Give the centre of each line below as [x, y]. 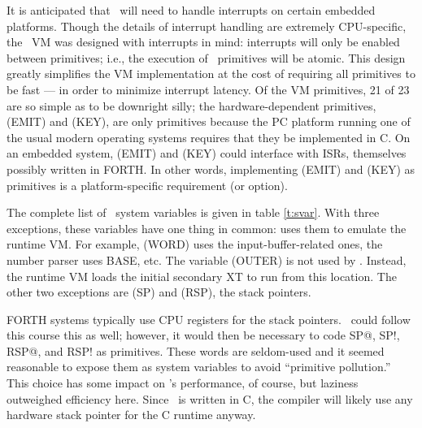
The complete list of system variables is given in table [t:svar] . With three [193, 212]
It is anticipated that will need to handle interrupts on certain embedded [191, 10]
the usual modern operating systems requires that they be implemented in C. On [209, 137]
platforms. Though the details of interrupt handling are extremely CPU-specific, [207, 26]
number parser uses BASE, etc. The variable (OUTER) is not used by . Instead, [207, 259]
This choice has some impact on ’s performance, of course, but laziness [183, 383]
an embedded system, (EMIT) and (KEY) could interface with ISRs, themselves [207, 153]
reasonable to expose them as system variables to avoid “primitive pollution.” [199, 367]
